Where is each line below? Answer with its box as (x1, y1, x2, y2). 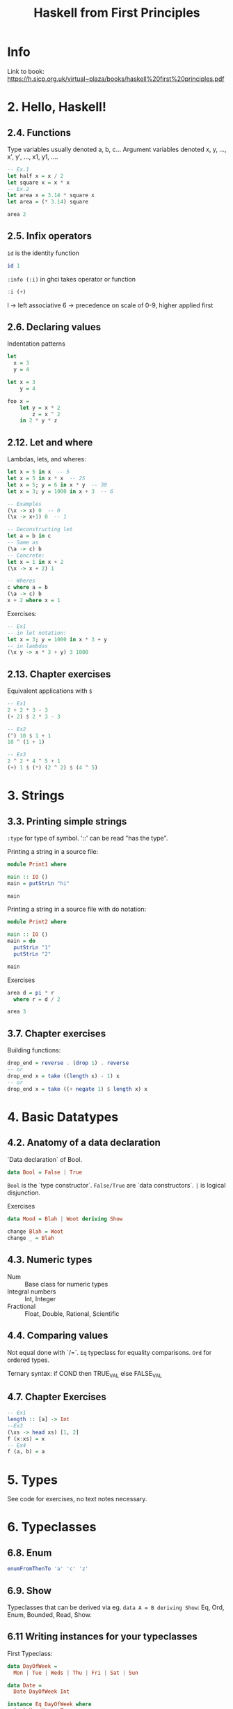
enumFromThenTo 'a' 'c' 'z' (7, 1565, 89, 1572)
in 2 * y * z (19, 417, 58, 424)
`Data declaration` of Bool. (7, 1155, 83, 1163)
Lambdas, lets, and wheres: (7, 455, 86, 463)
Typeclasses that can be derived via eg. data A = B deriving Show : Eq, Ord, (7, 1603, 225, 1611)
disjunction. (7, 1188, 40, 1197)
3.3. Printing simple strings (7, 815, 127, 827)
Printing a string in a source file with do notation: (7, 905, 147, 914)
